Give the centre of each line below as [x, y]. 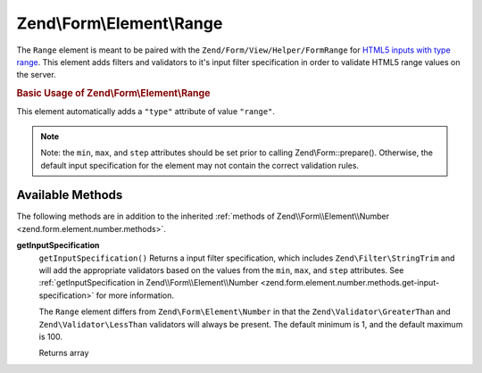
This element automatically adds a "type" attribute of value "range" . [146, 112]
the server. [37, 75]
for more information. [135, 295]
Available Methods [70, 195]
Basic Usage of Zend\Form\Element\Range [113, 94]
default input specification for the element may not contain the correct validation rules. [200, 165]
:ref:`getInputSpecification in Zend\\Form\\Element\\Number [149, 283]
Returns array [64, 353]
